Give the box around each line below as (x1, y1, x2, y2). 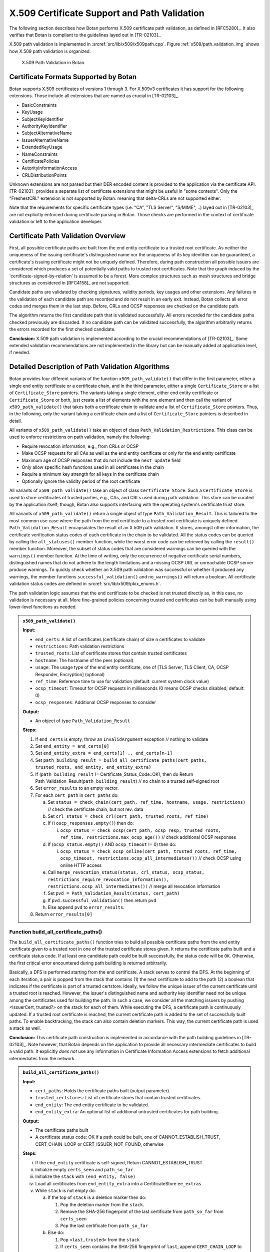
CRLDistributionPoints (21, 172, 67, 178)
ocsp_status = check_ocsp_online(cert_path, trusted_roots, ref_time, (60, 848, 237, 854)
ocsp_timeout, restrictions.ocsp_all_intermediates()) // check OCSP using (60, 855, 242, 861)
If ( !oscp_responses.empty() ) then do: (47, 820, 134, 826)
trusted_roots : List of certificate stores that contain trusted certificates (35, 650, 187, 656)
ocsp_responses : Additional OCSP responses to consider (35, 699, 156, 706)
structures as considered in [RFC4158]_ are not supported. (9, 279, 130, 285)
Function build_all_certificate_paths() (9, 928, 102, 935)
